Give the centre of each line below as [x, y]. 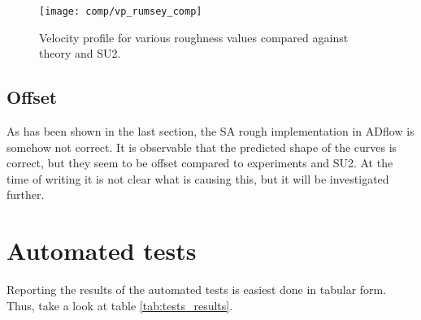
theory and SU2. [80, 53]
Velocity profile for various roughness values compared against [194, 37]
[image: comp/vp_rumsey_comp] [121, 11]
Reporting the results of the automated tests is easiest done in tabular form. [197, 290]
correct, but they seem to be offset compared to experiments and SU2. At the [200, 163]
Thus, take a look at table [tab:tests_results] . [120, 305]
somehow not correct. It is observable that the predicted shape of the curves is [202, 147]
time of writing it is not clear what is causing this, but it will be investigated [198, 178]
